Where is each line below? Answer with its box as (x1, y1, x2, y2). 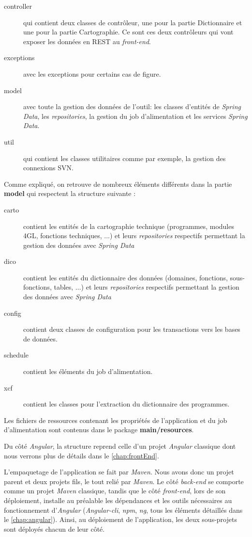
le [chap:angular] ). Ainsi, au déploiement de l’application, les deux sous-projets (4, 514, 237, 524)
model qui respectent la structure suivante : (4, 188, 136, 198)
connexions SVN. (23, 163, 74, 173)
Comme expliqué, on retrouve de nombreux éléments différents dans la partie (4, 179, 232, 189)
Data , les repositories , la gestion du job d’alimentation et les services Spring (23, 111, 248, 121)
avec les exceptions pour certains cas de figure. (23, 68, 161, 79)
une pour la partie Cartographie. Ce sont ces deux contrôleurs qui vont (23, 27, 234, 37)
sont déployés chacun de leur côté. (4, 523, 105, 534)
